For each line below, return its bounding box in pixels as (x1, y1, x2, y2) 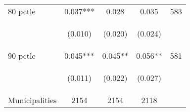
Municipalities (8, 94, 57, 106)
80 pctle (8, 5, 36, 17)
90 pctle (8, 50, 36, 61)
